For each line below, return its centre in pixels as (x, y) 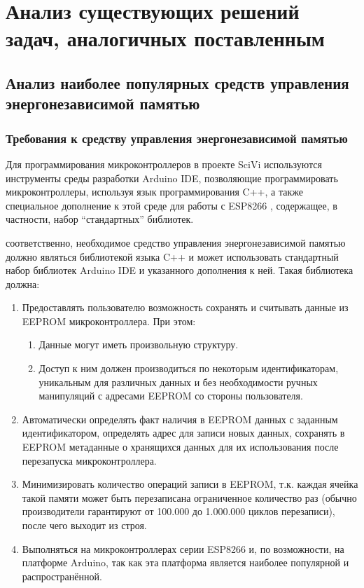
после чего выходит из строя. (84, 525)
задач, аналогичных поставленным (165, 38)
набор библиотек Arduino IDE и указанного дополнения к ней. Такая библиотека (180, 270)
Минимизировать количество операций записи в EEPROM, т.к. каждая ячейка (190, 484)
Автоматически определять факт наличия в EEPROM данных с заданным (180, 419)
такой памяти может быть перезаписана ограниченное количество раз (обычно (189, 497)
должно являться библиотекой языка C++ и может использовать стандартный (172, 256)
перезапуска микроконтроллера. (89, 460)
